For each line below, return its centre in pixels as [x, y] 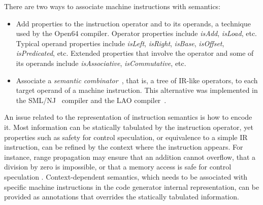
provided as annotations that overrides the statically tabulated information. [122, 197]
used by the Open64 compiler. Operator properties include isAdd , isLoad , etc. [136, 33]
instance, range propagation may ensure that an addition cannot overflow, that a [130, 157]
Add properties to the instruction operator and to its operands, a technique [133, 23]
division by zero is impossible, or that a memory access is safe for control [118, 167]
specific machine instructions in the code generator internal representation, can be [132, 186]
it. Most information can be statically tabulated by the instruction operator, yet [129, 127]
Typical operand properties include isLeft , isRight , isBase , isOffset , [120, 43]
